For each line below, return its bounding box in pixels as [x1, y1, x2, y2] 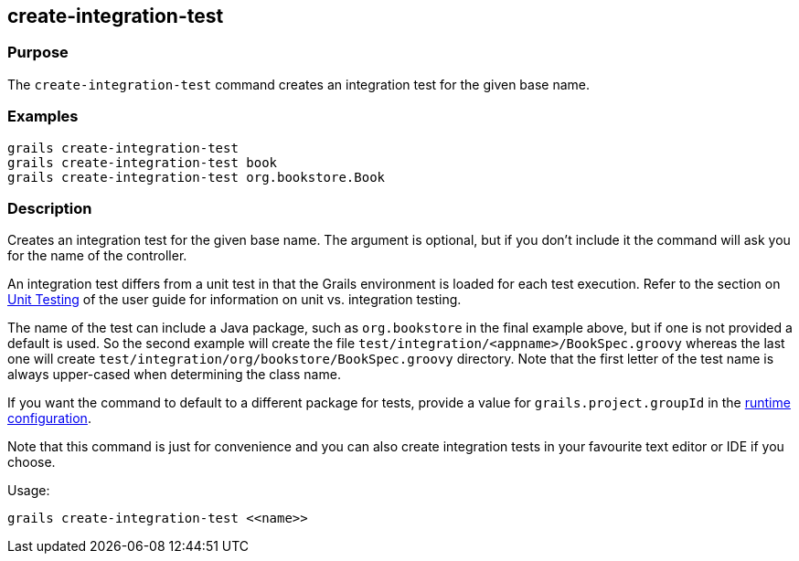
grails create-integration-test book [7, 154, 278, 170]
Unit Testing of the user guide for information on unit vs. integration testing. [7, 291, 462, 308]
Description [7, 198, 92, 217]
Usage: [7, 482, 50, 499]
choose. [7, 454, 56, 471]
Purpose [7, 43, 69, 62]
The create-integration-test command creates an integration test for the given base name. [7, 76, 590, 92]
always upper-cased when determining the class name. [7, 366, 341, 383]
